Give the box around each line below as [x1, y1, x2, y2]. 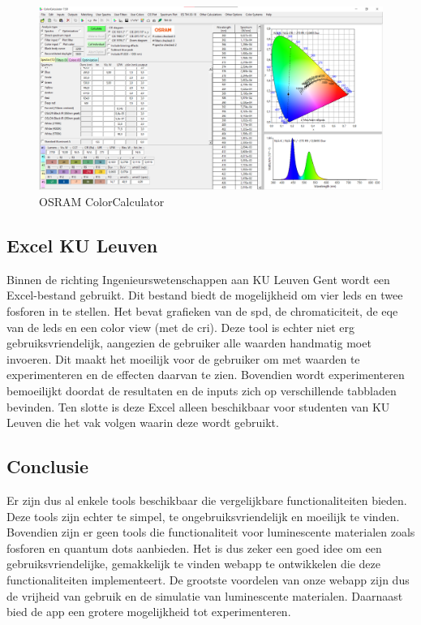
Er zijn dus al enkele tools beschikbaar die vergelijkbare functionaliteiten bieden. [6, 492, 407, 509]
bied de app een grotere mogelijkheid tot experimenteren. [6, 603, 291, 620]
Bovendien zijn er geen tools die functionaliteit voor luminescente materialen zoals [6, 524, 415, 541]
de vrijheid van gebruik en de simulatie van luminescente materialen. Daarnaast [6, 587, 403, 604]
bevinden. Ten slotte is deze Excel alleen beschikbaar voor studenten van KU [6, 398, 390, 415]
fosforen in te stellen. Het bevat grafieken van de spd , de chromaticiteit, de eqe [6, 303, 398, 320]
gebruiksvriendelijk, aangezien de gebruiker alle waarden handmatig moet [6, 334, 372, 351]
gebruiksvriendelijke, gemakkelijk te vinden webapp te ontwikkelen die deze [6, 555, 380, 572]
